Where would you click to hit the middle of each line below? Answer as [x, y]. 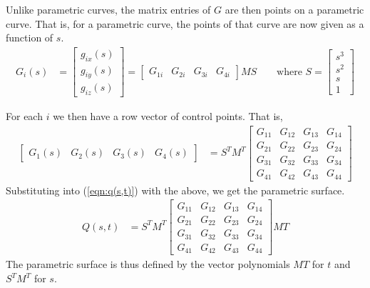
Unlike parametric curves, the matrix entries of [108, 9]
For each [24, 116]
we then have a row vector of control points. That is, [168, 116]
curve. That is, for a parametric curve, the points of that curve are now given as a [185, 23]
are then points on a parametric [294, 9]
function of [30, 38]
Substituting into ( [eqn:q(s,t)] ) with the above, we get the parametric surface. [175, 190]
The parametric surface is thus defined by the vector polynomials [148, 264]
